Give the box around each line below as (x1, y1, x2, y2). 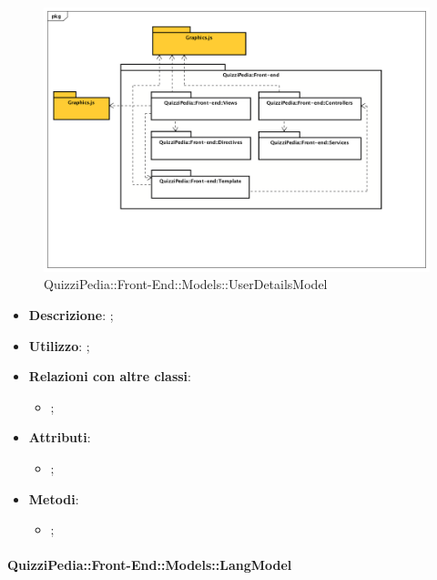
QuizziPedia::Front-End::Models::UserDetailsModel (44, 274, 328, 294)
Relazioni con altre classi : (28, 367, 191, 386)
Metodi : (28, 489, 79, 508)
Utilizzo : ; (28, 336, 90, 355)
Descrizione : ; (28, 306, 114, 325)
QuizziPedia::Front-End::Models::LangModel (7, 555, 292, 575)
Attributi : (28, 428, 91, 447)
